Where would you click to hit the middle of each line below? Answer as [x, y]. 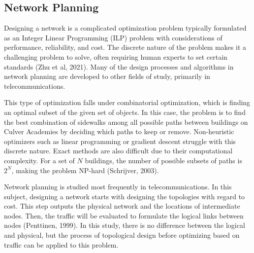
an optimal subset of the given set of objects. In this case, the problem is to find [125, 112]
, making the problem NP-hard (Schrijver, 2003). [85, 170]
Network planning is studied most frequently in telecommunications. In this [118, 187]
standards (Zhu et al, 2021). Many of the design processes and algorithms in [119, 66]
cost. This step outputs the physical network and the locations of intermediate [122, 206]
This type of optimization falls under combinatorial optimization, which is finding [127, 102]
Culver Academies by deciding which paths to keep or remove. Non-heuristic [119, 131]
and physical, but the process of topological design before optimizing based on [122, 235]
